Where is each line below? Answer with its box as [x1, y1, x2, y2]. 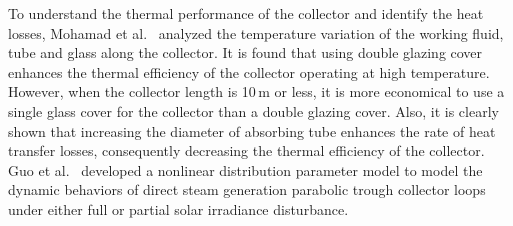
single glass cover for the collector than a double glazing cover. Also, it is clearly [8, 100, 499, 121]
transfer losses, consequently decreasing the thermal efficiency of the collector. [8, 140, 485, 161]
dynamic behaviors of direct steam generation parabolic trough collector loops [8, 179, 486, 200]
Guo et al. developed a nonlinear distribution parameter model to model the [8, 159, 483, 180]
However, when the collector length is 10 [8, 81, 256, 102]
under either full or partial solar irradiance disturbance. [8, 198, 349, 219]
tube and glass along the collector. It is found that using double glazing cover [8, 42, 483, 63]
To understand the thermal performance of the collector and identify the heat [8, 3, 484, 23]
